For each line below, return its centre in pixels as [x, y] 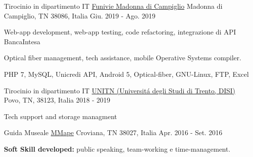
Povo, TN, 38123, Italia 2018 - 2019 [57, 100]
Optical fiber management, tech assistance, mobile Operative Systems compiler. [123, 58]
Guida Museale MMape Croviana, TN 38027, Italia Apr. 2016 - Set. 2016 [113, 132]
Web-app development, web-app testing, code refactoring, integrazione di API [120, 32]
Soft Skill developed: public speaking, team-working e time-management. [117, 148]
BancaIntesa [22, 41]
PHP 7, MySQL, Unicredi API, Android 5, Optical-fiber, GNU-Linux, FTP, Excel [126, 74]
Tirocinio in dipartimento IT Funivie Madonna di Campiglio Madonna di [113, 6]
